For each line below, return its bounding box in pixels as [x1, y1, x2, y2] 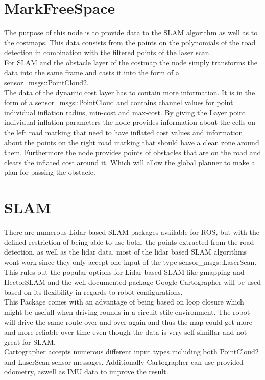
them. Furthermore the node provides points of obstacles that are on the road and [4, 147, 261, 158]
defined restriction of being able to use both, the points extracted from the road [4, 236, 254, 247]
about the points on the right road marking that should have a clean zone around [4, 137, 259, 147]
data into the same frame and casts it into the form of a [4, 67, 179, 78]
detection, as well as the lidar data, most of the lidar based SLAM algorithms [4, 246, 247, 257]
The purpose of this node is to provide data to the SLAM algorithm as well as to [4, 27, 258, 38]
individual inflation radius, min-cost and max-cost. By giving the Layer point [4, 107, 246, 117]
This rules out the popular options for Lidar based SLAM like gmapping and [4, 266, 245, 277]
